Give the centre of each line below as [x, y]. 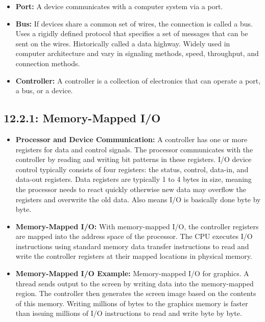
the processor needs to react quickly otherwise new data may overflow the [131, 189]
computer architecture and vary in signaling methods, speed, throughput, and [137, 53]
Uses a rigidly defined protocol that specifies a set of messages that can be [132, 33]
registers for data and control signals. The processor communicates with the [134, 149]
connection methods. [48, 63]
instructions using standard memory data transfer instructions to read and [132, 246]
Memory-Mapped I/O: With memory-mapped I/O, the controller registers [137, 226]
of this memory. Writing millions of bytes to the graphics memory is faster [132, 303]
